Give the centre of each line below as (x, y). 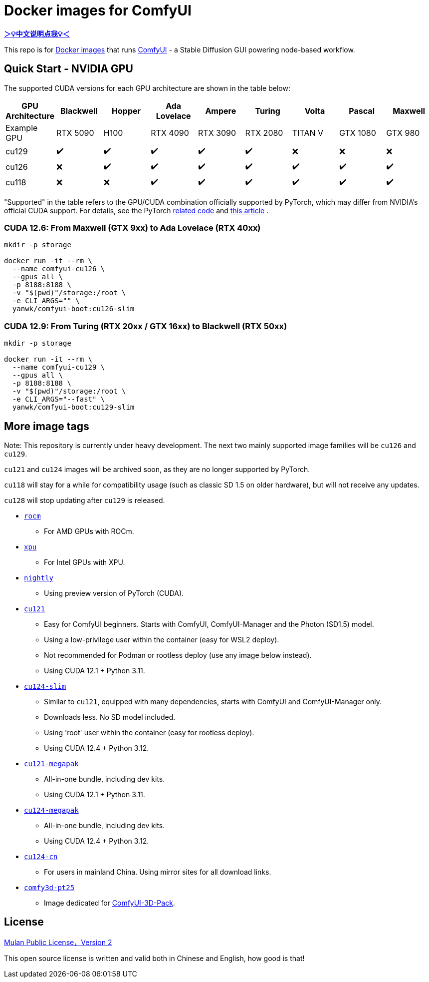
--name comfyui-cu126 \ (59, 269)
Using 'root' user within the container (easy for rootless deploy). (149, 732)
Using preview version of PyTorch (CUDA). (114, 593)
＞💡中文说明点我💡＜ (37, 33)
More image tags (47, 426)
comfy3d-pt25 (49, 887)
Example (22, 128)
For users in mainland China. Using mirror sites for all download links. (158, 872)
